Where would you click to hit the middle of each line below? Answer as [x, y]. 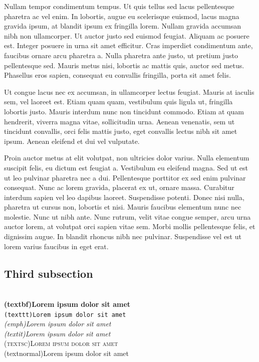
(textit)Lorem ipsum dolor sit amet [57, 333]
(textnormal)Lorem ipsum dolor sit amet [66, 353]
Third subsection [49, 273]
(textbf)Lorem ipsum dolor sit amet [67, 304]
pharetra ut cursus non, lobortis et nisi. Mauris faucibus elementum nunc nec [123, 207]
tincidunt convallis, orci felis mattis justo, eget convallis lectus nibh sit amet [121, 131]
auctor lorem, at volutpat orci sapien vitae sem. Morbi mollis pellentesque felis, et [130, 226]
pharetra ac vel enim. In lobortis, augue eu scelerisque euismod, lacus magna [122, 16]
